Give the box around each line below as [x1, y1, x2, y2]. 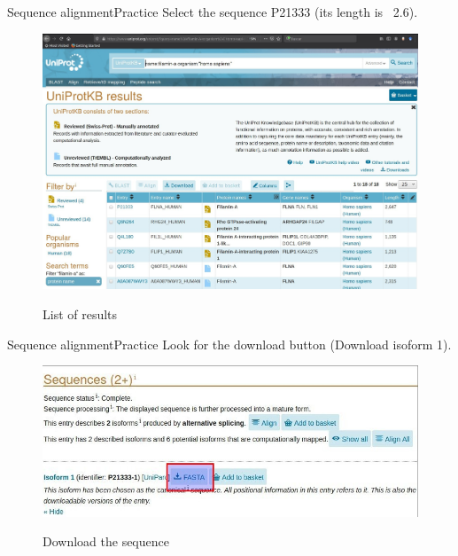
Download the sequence [43, 532, 169, 551]
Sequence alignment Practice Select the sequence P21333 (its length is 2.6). [7, 3, 418, 20]
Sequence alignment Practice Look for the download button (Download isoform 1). [7, 334, 452, 353]
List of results [43, 305, 118, 324]
